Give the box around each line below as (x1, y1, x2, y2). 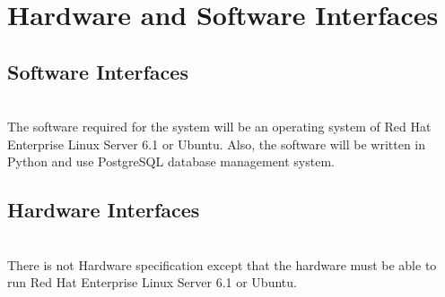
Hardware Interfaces (7, 196, 200, 224)
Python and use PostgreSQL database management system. (7, 152, 335, 171)
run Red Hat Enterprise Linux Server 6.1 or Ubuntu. (7, 273, 297, 292)
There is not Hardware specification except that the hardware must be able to (7, 255, 437, 274)
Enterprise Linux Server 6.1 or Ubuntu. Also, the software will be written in (7, 134, 426, 153)
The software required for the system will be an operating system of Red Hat (7, 117, 432, 136)
